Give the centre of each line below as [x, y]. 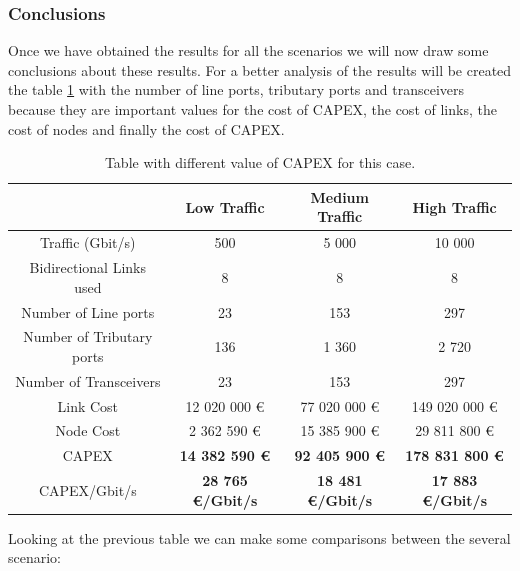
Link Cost [88, 405]
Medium [339, 196]
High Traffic [454, 206]
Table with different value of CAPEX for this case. [260, 162]
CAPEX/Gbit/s [87, 489]
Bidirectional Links [87, 267]
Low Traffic [225, 206]
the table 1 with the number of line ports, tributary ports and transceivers [236, 89]
